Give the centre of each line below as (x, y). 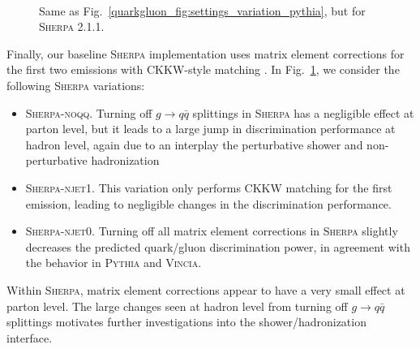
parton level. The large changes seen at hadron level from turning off (177, 306)
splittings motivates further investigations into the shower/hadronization (186, 322)
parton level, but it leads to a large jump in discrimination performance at (210, 129)
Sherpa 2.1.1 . (72, 26)
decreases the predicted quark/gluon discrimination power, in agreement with (218, 246)
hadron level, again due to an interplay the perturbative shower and (194, 144)
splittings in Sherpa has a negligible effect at (303, 112)
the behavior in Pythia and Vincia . (114, 263)
